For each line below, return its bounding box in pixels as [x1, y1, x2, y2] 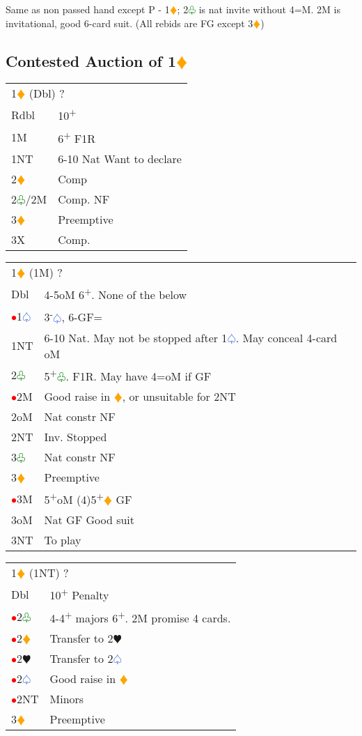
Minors [49, 691, 84, 707]
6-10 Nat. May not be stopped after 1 [44, 329, 228, 346]
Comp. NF [58, 191, 110, 208]
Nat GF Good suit [44, 512, 135, 528]
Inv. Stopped [44, 429, 107, 445]
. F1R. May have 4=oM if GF [65, 368, 212, 385]
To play [44, 532, 81, 549]
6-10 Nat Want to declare [58, 151, 182, 167]
